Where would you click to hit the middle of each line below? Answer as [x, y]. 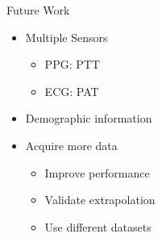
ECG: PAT [72, 91]
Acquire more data [71, 145]
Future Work [38, 10]
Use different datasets [98, 226]
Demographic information [89, 118]
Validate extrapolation [100, 200]
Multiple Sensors [66, 37]
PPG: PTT [72, 64]
